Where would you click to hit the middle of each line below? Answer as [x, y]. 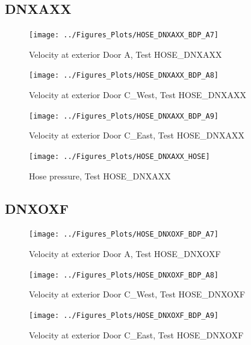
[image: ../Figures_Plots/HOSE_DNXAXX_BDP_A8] [124, 76]
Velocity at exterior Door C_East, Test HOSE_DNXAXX [137, 135]
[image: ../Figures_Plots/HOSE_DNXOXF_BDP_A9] [124, 315]
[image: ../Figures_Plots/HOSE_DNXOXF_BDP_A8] [124, 275]
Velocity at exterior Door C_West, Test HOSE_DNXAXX [138, 95]
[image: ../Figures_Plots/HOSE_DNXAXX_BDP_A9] [124, 116]
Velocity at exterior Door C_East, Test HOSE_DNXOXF [136, 334]
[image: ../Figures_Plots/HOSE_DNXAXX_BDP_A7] [124, 35]
